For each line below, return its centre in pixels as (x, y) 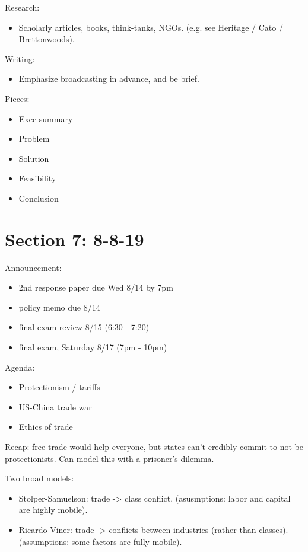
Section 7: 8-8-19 (74, 239)
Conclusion (39, 198)
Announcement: (33, 267)
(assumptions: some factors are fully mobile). (100, 541)
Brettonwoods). (47, 39)
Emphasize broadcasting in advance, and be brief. (109, 79)
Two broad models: (39, 478)
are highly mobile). (53, 510)
